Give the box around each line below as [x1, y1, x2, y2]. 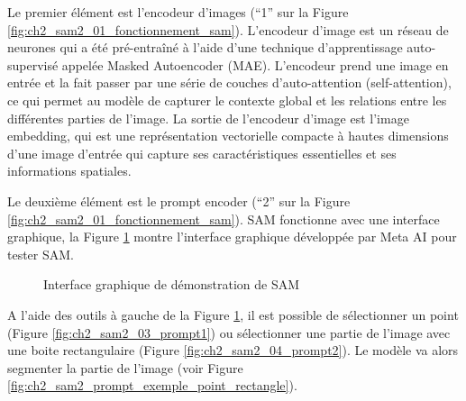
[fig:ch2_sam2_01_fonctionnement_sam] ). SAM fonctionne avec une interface [7, 209, 440, 228]
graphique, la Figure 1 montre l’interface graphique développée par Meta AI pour [7, 227, 457, 246]
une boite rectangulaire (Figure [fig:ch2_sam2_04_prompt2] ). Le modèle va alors [7, 341, 459, 360]
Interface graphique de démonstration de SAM [43, 275, 300, 294]
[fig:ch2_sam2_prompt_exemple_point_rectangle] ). [7, 376, 297, 395]
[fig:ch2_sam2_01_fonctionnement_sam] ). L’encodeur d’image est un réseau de [7, 20, 449, 39]
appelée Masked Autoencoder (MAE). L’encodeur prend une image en [61, 55, 449, 74]
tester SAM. [7, 244, 75, 263]
